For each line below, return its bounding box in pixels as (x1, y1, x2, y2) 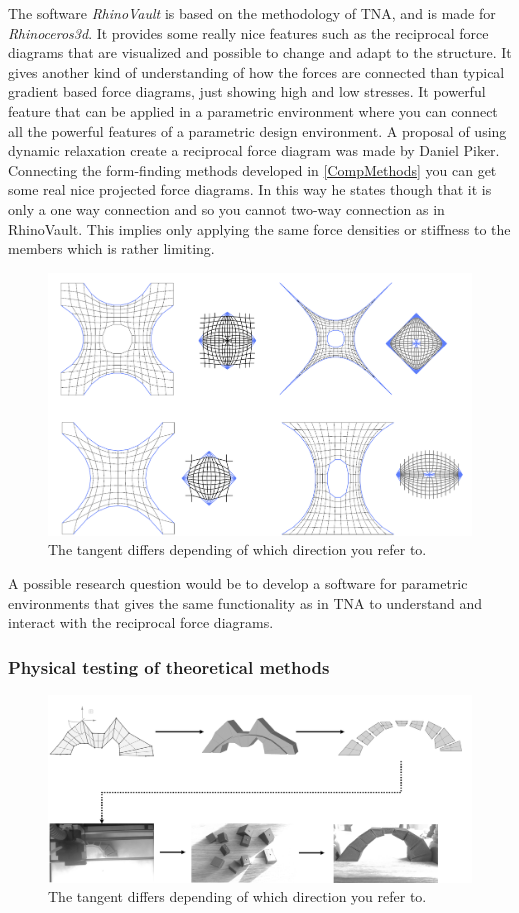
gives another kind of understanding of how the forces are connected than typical (8, 61, 505, 82)
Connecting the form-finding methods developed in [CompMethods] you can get (8, 159, 497, 180)
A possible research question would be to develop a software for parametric (8, 573, 468, 594)
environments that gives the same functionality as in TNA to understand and (8, 592, 483, 613)
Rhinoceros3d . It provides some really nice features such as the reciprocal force (8, 22, 489, 43)
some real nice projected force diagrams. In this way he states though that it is (8, 179, 492, 200)
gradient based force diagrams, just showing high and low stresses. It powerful (8, 81, 486, 102)
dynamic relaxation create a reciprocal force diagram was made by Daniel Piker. (8, 140, 500, 161)
